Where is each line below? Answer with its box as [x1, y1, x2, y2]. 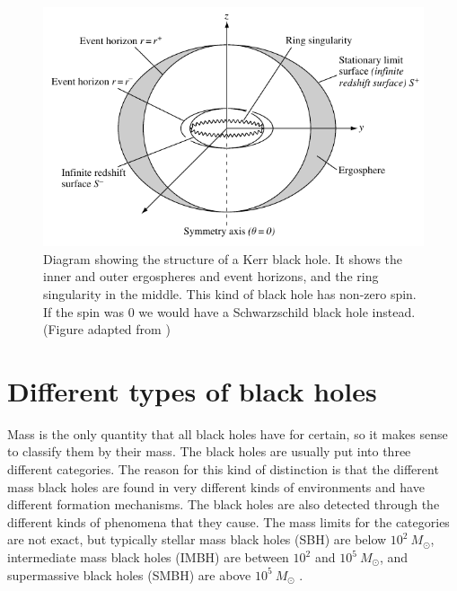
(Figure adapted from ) [43, 320, 171, 339]
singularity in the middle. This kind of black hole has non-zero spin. [43, 284, 417, 303]
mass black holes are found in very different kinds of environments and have [7, 477, 425, 496]
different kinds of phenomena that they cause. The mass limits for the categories [7, 512, 450, 531]
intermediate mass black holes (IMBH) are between [7, 548, 289, 567]
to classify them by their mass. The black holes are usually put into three [7, 442, 411, 461]
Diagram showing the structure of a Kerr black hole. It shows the [43, 249, 403, 268]
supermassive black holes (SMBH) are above [7, 565, 251, 584]
